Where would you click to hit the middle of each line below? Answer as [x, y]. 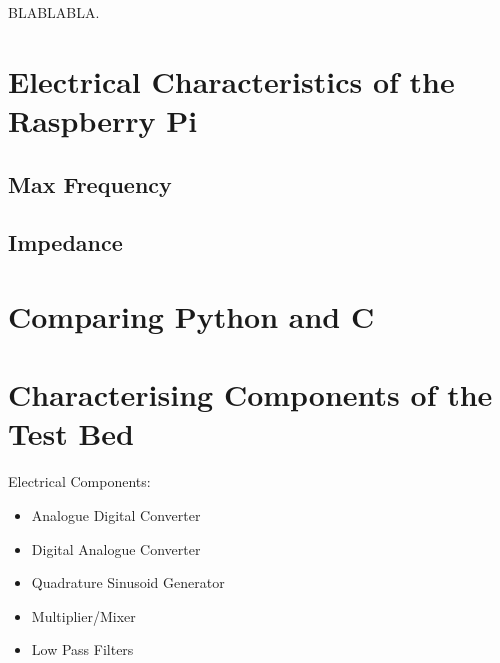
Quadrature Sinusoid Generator [128, 582]
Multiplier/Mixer [83, 615]
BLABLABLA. [54, 12]
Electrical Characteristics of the [231, 80]
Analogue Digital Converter [116, 515]
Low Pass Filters [82, 649]
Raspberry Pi [103, 119]
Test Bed [71, 433]
